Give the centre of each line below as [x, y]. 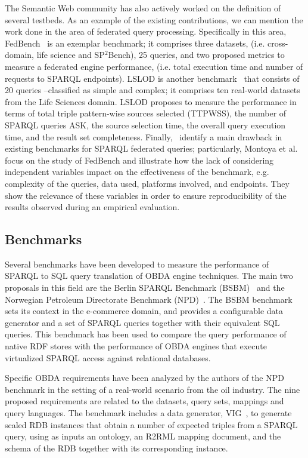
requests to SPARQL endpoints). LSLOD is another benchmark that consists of [152, 78]
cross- [278, 43]
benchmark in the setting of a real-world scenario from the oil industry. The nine [153, 389]
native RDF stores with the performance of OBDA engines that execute [136, 346]
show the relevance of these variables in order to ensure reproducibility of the [146, 195]
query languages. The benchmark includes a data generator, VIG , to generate [148, 413]
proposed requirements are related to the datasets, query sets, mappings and [144, 401]
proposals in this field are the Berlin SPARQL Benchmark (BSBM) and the [145, 288]
